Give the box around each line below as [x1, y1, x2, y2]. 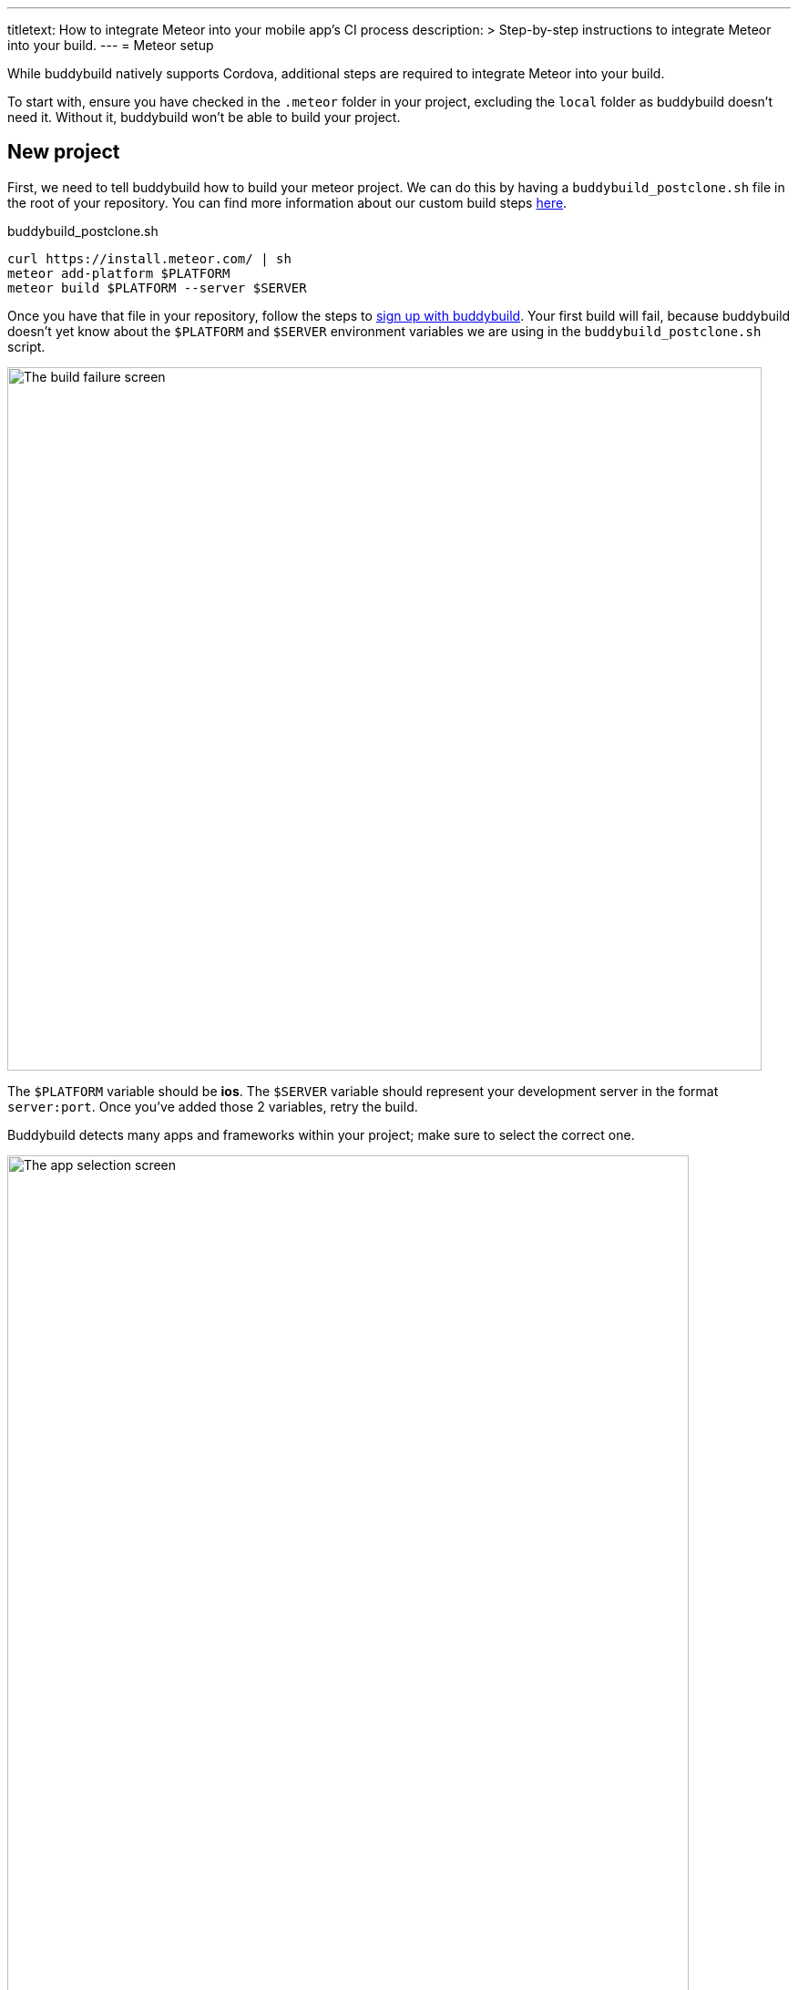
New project [7, 140, 120, 164]
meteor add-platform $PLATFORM [7, 265, 230, 281]
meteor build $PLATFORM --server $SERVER [7, 280, 307, 295]
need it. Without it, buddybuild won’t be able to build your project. [7, 109, 401, 125]
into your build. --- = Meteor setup [7, 37, 214, 53]
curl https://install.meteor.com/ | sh [7, 251, 292, 266]
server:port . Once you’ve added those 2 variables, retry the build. [7, 1098, 418, 1114]
